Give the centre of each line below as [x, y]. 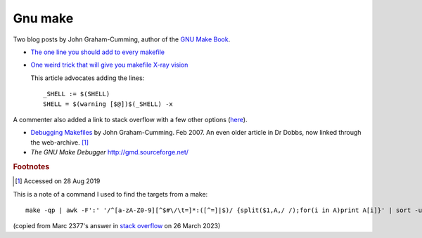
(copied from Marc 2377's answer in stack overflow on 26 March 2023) [117, 226]
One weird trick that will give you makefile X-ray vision [109, 65]
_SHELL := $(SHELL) [77, 94]
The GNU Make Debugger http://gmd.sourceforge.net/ [110, 152]
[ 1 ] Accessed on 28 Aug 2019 [58, 181]
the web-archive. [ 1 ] [60, 142]
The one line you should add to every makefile [98, 52]
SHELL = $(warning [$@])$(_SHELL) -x [108, 104]
